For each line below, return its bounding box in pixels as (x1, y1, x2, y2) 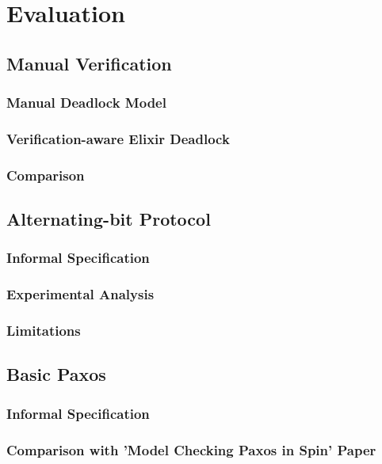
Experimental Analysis (6, 284, 155, 304)
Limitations (6, 321, 81, 340)
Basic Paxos (6, 362, 106, 386)
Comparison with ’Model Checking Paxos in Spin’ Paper (6, 439, 376, 459)
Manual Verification (6, 51, 172, 75)
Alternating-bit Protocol (6, 207, 211, 231)
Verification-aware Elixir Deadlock (6, 128, 230, 148)
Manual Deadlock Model (6, 93, 166, 112)
